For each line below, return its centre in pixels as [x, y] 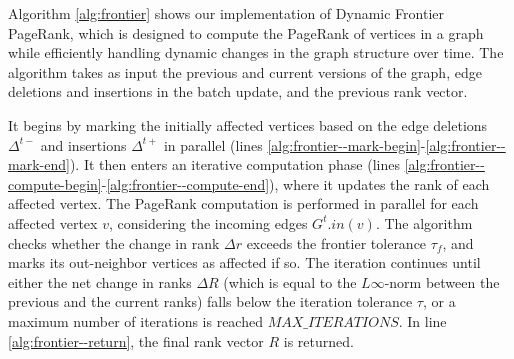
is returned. [318, 340]
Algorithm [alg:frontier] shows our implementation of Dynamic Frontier [226, 13]
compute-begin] [55, 183]
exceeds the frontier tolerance [336, 242]
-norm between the [442, 281]
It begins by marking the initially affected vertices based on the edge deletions [248, 124]
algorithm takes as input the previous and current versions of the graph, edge [245, 71]
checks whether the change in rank [114, 242]
